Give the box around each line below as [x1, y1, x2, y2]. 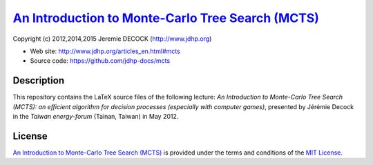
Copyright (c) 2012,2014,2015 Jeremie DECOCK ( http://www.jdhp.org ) [12, 35, 212, 43]
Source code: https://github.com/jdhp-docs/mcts [30, 57, 171, 65]
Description [12, 75, 65, 86]
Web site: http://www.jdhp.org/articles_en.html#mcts [30, 47, 181, 55]
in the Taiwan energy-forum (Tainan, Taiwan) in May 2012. [12, 113, 179, 121]
